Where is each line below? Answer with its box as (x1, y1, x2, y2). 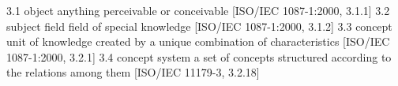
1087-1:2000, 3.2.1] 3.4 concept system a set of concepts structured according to (6, 48, 392, 65)
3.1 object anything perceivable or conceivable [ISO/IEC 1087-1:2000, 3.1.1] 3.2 (6, 2, 390, 18)
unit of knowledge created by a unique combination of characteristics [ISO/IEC (6, 33, 390, 50)
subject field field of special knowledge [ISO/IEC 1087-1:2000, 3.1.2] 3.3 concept (6, 17, 392, 34)
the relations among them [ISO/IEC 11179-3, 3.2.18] (6, 64, 260, 80)
